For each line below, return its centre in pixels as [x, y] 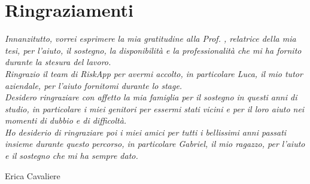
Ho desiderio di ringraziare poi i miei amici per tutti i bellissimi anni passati [146, 132]
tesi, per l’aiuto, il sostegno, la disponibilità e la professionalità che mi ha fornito [153, 50]
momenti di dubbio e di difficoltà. [66, 120]
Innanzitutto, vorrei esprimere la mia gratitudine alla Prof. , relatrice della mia [151, 39]
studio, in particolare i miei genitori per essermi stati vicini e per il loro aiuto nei [155, 108]
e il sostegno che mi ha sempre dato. [72, 156]
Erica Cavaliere [33, 175]
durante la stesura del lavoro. [58, 62]
